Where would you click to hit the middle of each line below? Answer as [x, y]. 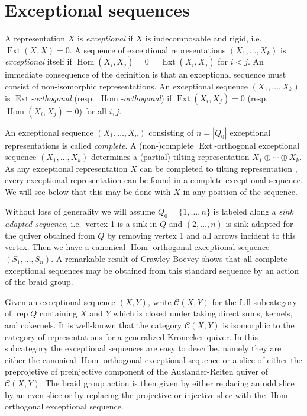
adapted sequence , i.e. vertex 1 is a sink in [81, 224]
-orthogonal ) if [146, 97]
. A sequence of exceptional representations [148, 49]
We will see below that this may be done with [88, 191]
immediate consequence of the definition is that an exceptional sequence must [146, 74]
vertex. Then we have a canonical [65, 247]
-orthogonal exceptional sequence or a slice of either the [201, 359]
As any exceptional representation [66, 168]
